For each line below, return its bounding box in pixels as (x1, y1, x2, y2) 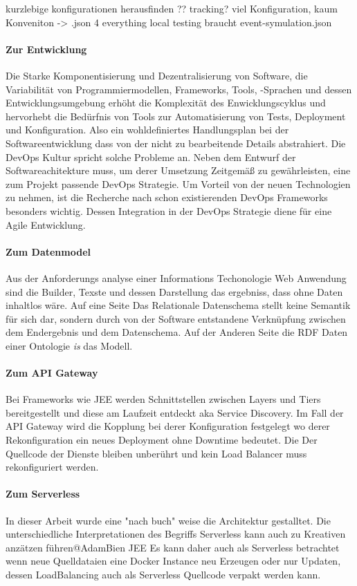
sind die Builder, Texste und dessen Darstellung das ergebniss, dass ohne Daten (6, 284, 343, 299)
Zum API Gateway (6, 366, 98, 380)
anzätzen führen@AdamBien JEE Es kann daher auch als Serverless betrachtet (6, 540, 340, 554)
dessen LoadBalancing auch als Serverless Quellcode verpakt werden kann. (6, 567, 321, 581)
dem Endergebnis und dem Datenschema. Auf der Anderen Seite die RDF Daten (6, 325, 348, 339)
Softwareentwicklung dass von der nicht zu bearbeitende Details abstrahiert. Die (6, 135, 346, 150)
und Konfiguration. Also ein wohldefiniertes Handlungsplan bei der (6, 122, 289, 137)
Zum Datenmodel (6, 244, 91, 258)
